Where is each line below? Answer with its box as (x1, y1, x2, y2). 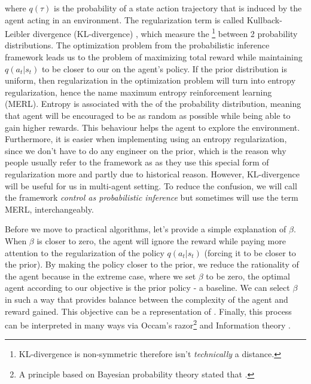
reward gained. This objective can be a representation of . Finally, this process (5, 305, 292, 317)
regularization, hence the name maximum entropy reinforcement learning (5, 85, 272, 98)
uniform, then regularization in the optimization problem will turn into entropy (5, 74, 296, 87)
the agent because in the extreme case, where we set (5, 269, 196, 282)
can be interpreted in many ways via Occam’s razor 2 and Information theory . (5, 317, 291, 331)
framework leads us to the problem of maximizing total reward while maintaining (5, 51, 303, 63)
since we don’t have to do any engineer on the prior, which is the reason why (5, 144, 286, 156)
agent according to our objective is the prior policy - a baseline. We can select (5, 281, 290, 294)
